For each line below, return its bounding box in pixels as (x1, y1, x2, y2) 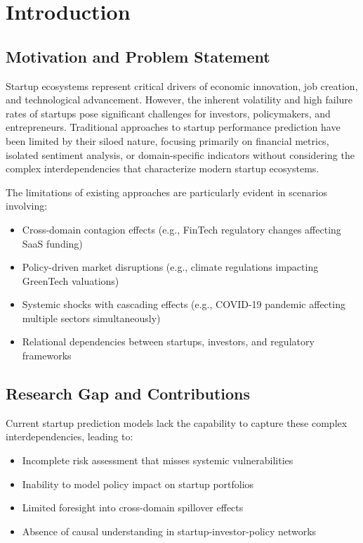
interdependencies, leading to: (6, 429, 133, 444)
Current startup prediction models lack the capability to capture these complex (6, 415, 348, 430)
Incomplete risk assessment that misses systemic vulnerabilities (22, 453, 293, 468)
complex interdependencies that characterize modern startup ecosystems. (6, 161, 319, 176)
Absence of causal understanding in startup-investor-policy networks (22, 523, 317, 538)
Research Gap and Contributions (6, 383, 251, 404)
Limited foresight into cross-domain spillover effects (22, 500, 244, 515)
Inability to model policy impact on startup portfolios (22, 476, 254, 491)
